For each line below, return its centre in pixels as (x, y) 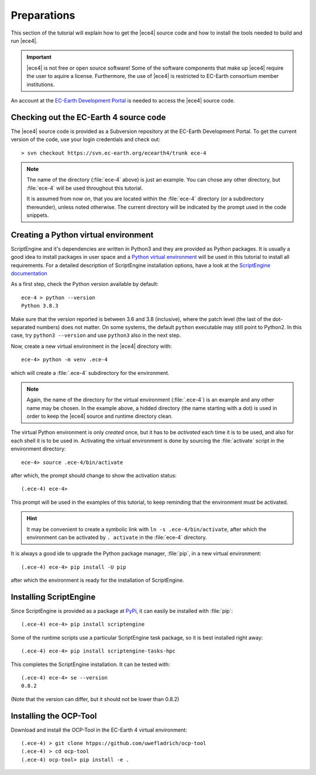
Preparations (43, 15)
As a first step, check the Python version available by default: (85, 284)
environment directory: (38, 449)
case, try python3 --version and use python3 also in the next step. (96, 335)
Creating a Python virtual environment (82, 235)
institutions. (41, 84)
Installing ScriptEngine (53, 597)
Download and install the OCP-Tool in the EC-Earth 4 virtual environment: (99, 730)
